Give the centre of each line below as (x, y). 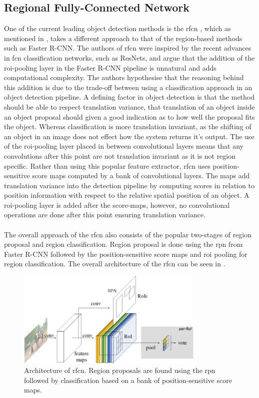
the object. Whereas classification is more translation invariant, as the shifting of (128, 126)
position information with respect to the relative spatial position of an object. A (127, 195)
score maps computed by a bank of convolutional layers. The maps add (141, 175)
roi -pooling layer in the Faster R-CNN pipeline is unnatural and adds (110, 67)
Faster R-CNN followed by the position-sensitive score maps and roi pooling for (126, 254)
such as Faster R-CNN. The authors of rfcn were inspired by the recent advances (128, 48)
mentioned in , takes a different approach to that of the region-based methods (123, 38)
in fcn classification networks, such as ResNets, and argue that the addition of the (129, 57)
